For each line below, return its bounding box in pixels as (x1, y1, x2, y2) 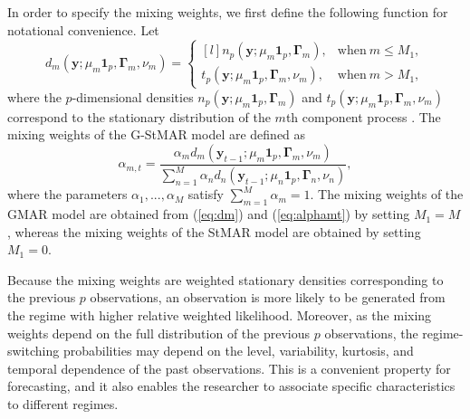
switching (7, 341, 60, 360)
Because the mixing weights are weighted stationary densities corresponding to (7, 270, 444, 289)
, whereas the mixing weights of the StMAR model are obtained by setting (7, 222, 421, 241)
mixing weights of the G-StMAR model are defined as (7, 125, 306, 144)
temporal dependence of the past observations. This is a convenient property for (7, 358, 451, 377)
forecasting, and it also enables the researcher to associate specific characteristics (7, 376, 456, 395)
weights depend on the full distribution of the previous (7, 323, 311, 342)
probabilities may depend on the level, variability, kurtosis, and (62, 341, 414, 360)
